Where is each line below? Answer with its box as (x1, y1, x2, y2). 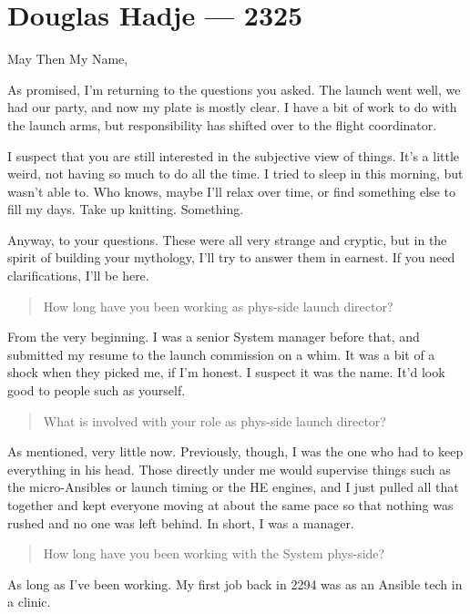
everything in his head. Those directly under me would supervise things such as (7, 459, 451, 478)
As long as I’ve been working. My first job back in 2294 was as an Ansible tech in (7, 574, 463, 593)
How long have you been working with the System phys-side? (43, 544, 385, 563)
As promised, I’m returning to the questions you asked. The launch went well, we (7, 79, 461, 98)
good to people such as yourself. (7, 381, 186, 400)
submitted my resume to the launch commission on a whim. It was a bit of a (7, 344, 435, 363)
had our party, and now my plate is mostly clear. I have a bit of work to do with (7, 97, 457, 117)
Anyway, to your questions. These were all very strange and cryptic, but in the (7, 230, 447, 249)
